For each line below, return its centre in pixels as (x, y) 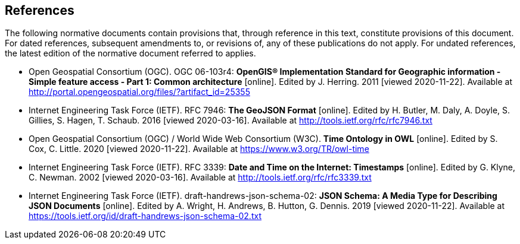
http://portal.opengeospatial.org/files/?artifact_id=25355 (139, 92)
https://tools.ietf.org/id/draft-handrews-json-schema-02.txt (145, 216)
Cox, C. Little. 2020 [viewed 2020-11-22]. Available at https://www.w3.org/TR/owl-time (199, 149)
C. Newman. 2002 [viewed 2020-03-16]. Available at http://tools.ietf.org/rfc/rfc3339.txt (200, 178)
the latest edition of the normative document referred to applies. (130, 53)
